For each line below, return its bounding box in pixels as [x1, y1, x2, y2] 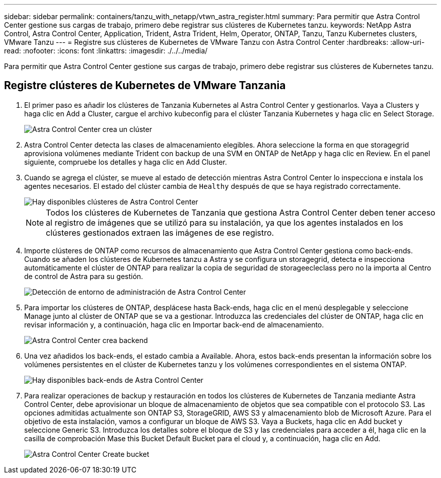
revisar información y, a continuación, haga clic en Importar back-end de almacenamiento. [24, 320, 324, 329]
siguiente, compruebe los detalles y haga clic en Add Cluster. [24, 157, 227, 166]
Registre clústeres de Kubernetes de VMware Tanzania [4, 79, 286, 92]
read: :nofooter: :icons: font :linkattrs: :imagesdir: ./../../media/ [4, 46, 208, 55]
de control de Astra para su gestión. [24, 271, 143, 281]
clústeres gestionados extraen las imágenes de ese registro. [46, 227, 274, 238]
